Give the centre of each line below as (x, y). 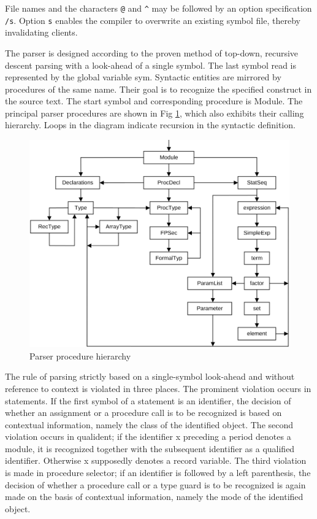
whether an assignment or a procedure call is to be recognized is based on (143, 413)
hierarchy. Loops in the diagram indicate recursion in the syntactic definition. (150, 125)
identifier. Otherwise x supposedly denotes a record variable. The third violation (156, 460)
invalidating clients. (41, 32)
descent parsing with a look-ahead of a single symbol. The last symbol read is (151, 65)
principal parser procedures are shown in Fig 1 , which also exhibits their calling (155, 113)
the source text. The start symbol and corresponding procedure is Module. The (154, 101)
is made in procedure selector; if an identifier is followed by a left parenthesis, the (158, 473)
